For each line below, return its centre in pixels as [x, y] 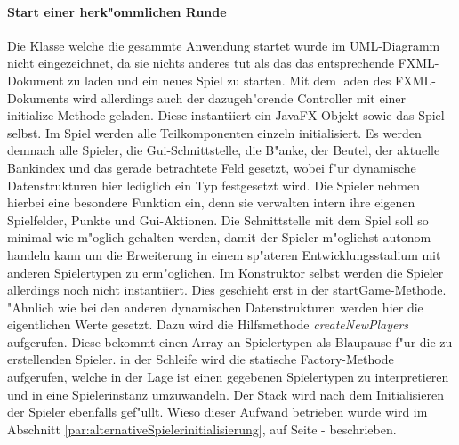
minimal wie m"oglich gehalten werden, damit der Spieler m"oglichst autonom [219, 237]
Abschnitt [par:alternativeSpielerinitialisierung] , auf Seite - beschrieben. [202, 429]
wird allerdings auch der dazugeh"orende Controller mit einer [239, 97]
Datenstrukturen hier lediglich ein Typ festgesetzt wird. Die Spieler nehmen [213, 185]
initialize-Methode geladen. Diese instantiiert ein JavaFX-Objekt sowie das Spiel [226, 115]
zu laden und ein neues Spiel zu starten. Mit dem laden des [229, 80]
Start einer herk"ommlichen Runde [117, 11]
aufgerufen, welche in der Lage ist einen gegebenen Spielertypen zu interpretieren [228, 377]
